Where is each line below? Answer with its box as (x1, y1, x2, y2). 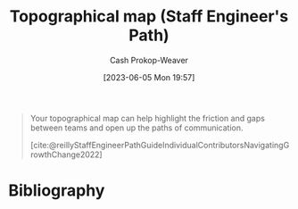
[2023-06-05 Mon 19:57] (103, 71, 195, 82)
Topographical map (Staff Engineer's (9, 6, 289, 27)
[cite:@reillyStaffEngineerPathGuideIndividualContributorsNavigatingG (29, 139, 290, 150)
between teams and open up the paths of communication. (29, 122, 244, 133)
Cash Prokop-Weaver (109, 54, 189, 65)
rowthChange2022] (29, 149, 103, 160)
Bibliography (8, 180, 105, 201)
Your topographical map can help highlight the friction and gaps (29, 113, 265, 123)
